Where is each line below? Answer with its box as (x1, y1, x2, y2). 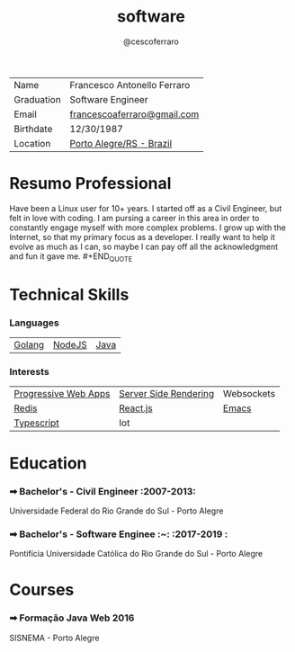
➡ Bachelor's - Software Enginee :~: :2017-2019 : (9, 528, 228, 540)
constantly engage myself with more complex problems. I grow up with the (9, 222, 286, 233)
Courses (9, 580, 75, 600)
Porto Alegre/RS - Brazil (69, 137, 173, 149)
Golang (13, 339, 45, 352)
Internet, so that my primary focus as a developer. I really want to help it (9, 231, 276, 242)
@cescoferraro (122, 36, 180, 47)
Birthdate (13, 122, 53, 135)
